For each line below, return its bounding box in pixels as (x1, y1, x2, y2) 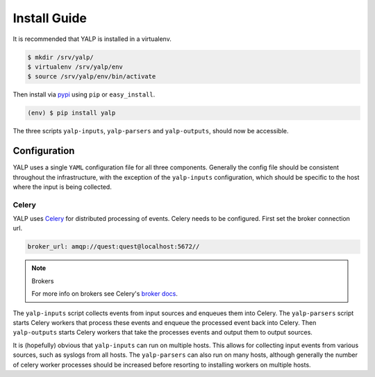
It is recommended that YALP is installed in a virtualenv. (12, 35, 172, 43)
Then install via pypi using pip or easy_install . (12, 90, 156, 99)
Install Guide (12, 10, 87, 26)
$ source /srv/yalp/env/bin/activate (27, 73, 156, 81)
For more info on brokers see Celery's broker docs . (31, 290, 178, 298)
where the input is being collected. (12, 183, 112, 191)
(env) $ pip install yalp (27, 109, 116, 117)
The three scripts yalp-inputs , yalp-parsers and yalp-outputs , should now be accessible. (12, 127, 289, 135)
